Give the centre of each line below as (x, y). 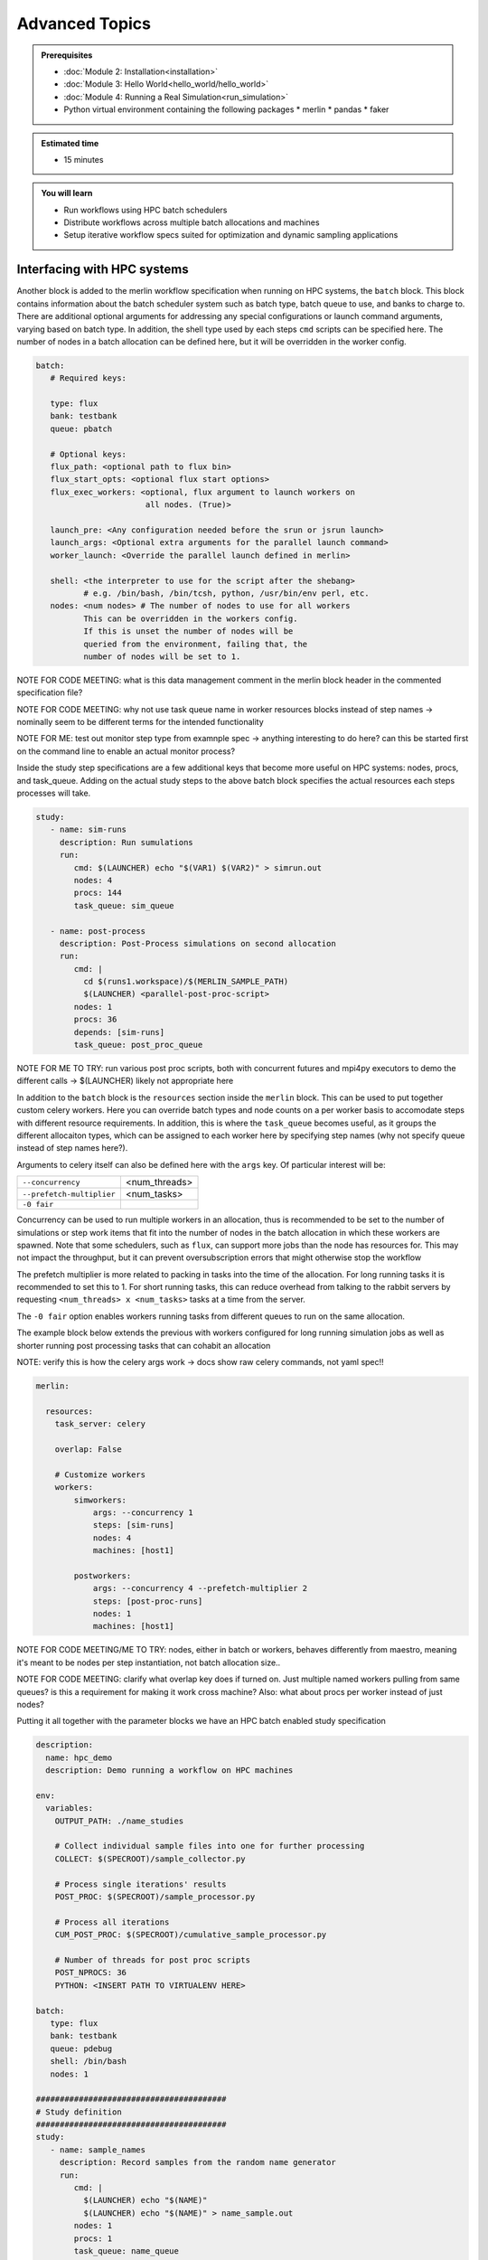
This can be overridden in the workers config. (190, 618)
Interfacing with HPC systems (103, 270)
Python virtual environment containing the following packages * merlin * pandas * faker (226, 109)
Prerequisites (67, 55)
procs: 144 (98, 893)
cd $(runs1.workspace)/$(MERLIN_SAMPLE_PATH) (186, 982)
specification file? (50, 692)
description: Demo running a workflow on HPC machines (169, 1770)
